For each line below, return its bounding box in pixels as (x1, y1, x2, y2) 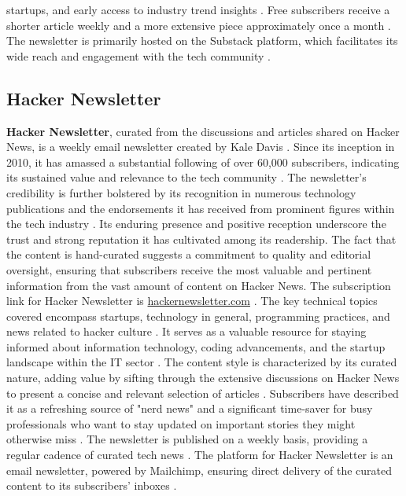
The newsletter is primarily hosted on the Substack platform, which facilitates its (6, 32, 398, 49)
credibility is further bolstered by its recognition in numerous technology (6, 184, 356, 200)
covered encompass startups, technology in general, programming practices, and (6, 307, 390, 324)
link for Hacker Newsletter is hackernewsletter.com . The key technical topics (6, 292, 378, 309)
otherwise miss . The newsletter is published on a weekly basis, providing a (6, 431, 368, 447)
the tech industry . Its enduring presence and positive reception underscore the (6, 215, 386, 232)
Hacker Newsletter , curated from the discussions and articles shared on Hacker (6, 123, 400, 139)
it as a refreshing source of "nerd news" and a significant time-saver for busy (6, 400, 373, 417)
